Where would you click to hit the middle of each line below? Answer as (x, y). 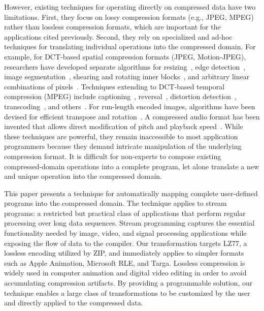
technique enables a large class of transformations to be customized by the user (127, 292)
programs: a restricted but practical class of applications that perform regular (125, 213)
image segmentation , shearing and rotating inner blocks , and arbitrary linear (127, 76)
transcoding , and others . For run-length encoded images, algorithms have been (130, 106)
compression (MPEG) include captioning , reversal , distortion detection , (120, 96)
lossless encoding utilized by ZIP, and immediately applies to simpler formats (124, 253)
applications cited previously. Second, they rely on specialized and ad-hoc (118, 36)
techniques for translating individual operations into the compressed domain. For (130, 46)
